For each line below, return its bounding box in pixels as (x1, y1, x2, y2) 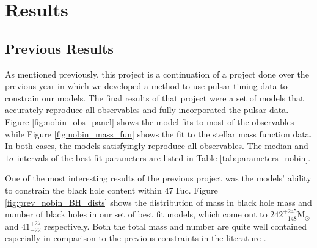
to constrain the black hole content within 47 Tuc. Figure (5, 183, 218, 196)
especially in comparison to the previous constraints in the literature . (5, 232, 266, 244)
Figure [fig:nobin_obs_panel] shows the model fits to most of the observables (5, 115, 294, 128)
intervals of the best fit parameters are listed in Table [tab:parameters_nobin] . (16, 151, 311, 164)
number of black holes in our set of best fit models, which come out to (5, 208, 268, 221)
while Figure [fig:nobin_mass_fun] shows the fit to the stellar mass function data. (5, 127, 312, 140)
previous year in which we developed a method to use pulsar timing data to (5, 79, 288, 92)
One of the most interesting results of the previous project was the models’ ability (5, 172, 312, 184)
